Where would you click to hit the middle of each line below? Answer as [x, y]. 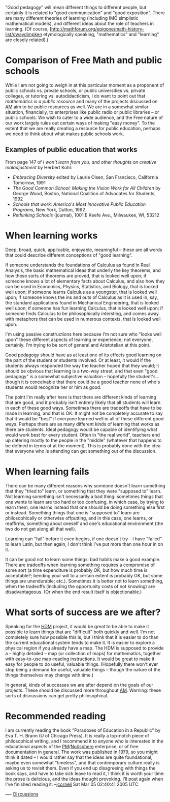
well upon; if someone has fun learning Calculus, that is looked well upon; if [84, 308]
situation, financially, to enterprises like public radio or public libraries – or [82, 112]
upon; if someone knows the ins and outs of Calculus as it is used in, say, [82, 297]
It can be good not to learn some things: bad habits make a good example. [83, 559]
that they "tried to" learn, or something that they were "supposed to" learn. [83, 491]
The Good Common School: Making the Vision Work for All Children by [87, 188]
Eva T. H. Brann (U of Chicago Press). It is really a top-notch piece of [77, 735]
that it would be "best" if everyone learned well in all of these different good [84, 418]
